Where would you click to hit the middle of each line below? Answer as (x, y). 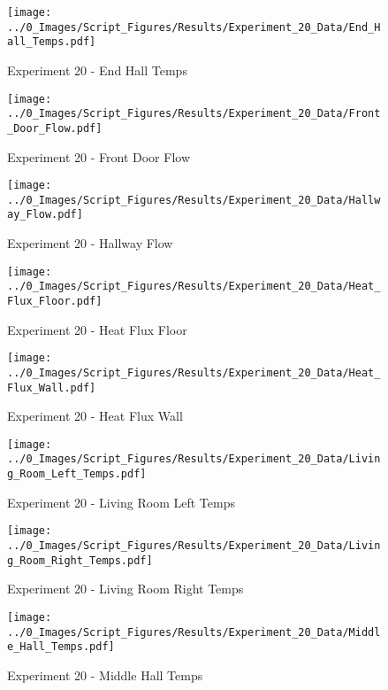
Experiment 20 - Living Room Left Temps (121, 502)
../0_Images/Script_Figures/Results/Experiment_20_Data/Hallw (194, 200)
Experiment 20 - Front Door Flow (99, 156)
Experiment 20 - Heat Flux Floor (97, 329)
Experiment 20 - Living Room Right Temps (126, 589)
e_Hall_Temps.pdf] (61, 647)
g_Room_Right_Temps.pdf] (80, 560)
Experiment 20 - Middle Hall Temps (105, 674)
